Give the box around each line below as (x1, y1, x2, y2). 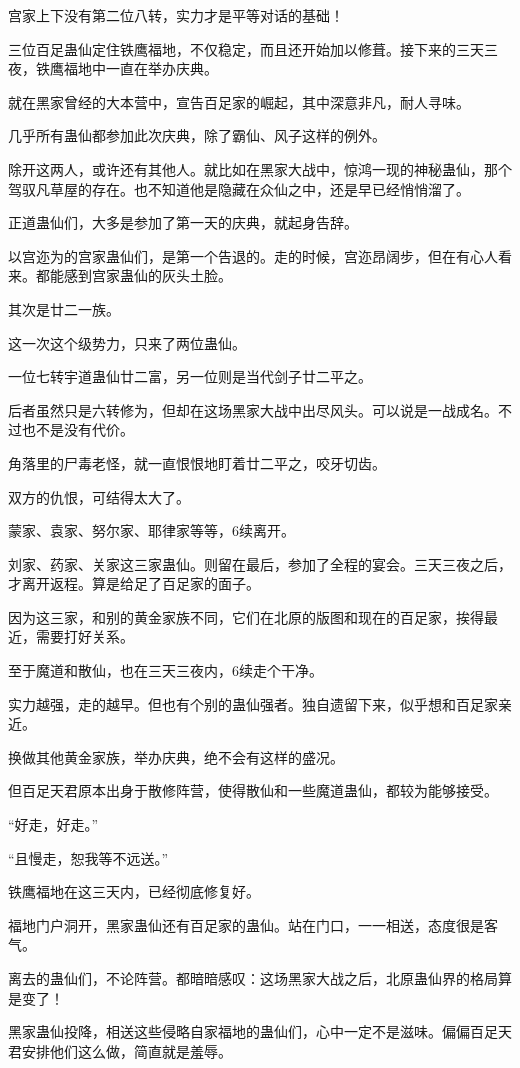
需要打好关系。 (35, 626, 134, 647)
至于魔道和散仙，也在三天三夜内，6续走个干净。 (8, 660, 323, 681)
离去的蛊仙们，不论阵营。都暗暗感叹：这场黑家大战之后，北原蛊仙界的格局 (8, 968, 498, 988)
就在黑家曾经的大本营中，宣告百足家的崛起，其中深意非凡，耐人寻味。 (8, 91, 470, 112)
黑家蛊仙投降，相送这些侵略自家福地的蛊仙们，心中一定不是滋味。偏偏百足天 (8, 1021, 512, 1042)
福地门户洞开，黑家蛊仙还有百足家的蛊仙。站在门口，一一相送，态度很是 (8, 914, 484, 935)
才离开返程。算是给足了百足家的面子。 (8, 573, 260, 594)
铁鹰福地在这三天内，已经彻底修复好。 (8, 881, 260, 902)
